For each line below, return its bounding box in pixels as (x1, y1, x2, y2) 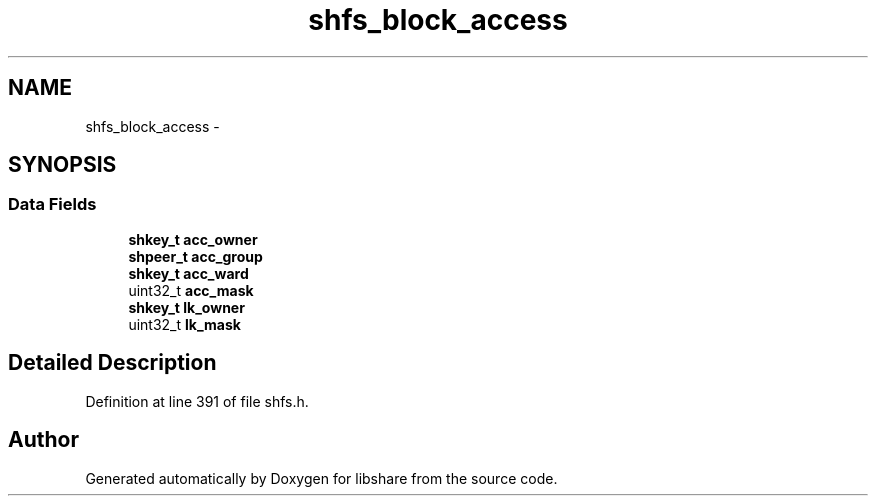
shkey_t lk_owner (128, 298, 245, 316)
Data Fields (8, 194, 97, 215)
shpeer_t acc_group (128, 247, 263, 265)
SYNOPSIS (8, 152, 117, 178)
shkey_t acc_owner (128, 230, 258, 248)
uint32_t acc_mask (128, 281, 254, 299)
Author (8, 427, 79, 453)
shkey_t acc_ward (128, 264, 249, 282)
